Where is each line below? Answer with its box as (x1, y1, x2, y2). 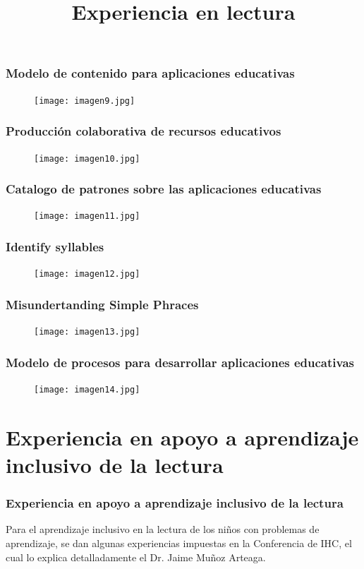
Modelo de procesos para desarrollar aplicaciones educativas (6, 353, 354, 371)
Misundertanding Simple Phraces (6, 295, 199, 313)
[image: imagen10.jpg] (34, 153, 140, 164)
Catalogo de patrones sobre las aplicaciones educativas (6, 180, 322, 198)
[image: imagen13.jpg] (34, 327, 140, 337)
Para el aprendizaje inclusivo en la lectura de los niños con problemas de (6, 522, 320, 537)
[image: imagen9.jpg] (34, 95, 135, 106)
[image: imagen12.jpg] (34, 269, 140, 280)
